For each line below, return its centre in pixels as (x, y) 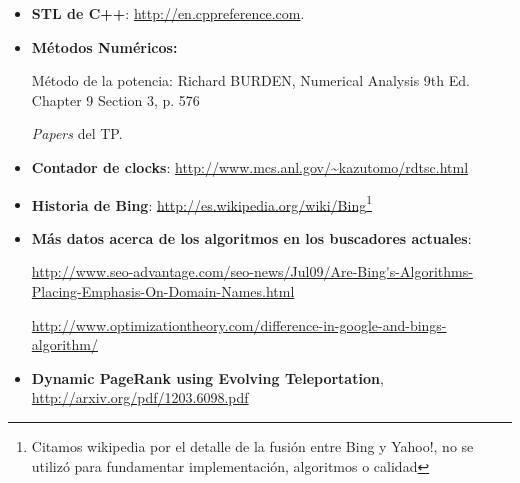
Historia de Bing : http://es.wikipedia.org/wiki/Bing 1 (202, 203)
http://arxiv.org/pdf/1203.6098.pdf (140, 397)
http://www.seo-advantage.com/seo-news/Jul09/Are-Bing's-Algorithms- (252, 271)
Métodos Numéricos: (104, 46)
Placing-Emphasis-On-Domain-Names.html (163, 291)
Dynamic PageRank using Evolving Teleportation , (207, 377)
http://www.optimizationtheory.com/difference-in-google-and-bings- (239, 324)
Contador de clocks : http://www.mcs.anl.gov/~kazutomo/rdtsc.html (250, 166)
